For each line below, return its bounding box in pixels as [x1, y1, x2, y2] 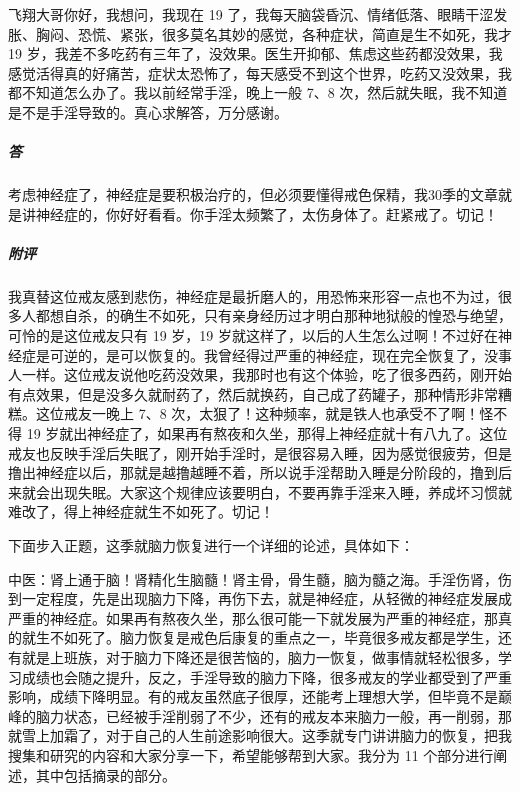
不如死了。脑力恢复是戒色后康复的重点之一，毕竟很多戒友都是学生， [49, 627, 498, 648]
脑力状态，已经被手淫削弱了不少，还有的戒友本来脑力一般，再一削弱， [35, 705, 498, 726]
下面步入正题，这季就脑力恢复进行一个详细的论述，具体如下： [8, 535, 414, 555]
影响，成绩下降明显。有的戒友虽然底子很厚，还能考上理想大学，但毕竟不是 [8, 686, 498, 707]
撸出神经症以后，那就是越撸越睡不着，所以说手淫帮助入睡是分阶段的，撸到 [8, 462, 498, 483]
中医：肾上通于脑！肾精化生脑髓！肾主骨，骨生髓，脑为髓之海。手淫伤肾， [8, 568, 498, 589]
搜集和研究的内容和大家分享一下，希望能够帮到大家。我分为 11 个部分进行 [8, 744, 494, 765]
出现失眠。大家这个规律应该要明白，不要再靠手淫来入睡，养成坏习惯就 [49, 481, 512, 502]
